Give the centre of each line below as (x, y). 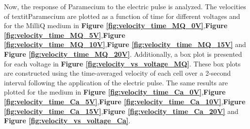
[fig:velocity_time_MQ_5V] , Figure (65, 35)
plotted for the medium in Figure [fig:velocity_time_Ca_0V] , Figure (115, 92)
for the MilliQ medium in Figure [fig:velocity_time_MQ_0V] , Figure (116, 25)
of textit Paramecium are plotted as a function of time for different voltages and (122, 16)
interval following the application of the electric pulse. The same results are (116, 82)
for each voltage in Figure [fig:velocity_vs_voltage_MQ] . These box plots (122, 63)
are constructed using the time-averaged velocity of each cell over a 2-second (117, 73)
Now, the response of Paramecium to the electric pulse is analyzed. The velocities (125, 6)
